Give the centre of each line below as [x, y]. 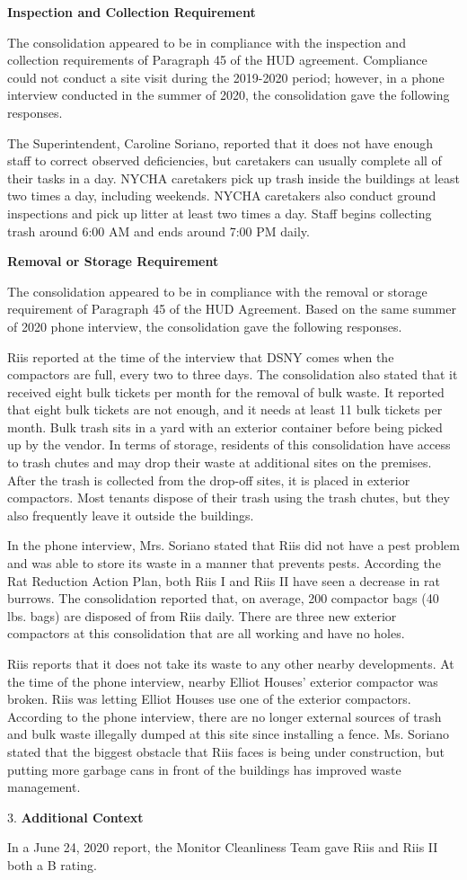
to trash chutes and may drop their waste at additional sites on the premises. [220, 462]
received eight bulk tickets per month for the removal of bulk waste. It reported [226, 391]
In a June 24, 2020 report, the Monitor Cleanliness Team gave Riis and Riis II [223, 847]
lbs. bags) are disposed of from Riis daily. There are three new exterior [202, 615]
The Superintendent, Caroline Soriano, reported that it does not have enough [220, 142]
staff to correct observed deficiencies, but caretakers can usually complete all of [225, 160]
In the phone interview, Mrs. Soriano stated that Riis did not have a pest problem [233, 545]
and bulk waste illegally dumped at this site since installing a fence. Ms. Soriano [229, 734]
